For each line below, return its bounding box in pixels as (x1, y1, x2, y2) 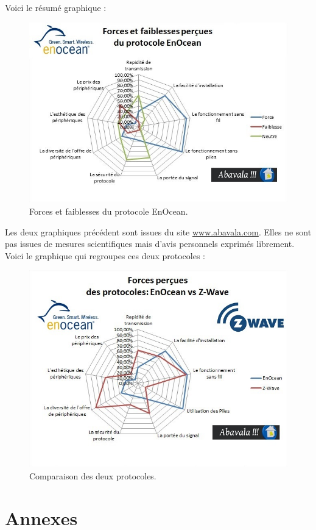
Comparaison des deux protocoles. (29, 470, 156, 482)
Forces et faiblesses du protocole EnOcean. (29, 204, 188, 217)
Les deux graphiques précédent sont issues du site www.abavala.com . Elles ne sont (5, 225, 312, 238)
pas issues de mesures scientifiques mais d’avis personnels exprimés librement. (5, 237, 295, 250)
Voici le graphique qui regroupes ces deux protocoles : (5, 249, 205, 262)
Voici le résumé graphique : (5, 1, 107, 13)
